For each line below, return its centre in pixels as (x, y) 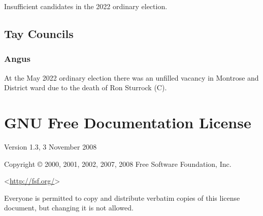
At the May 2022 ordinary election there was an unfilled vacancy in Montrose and (131, 77)
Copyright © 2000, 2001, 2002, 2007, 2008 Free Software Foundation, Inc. (118, 164)
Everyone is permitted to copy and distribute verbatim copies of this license (122, 197)
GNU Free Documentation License (128, 122)
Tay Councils (39, 33)
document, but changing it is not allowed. (69, 208)
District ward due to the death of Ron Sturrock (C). (86, 87)
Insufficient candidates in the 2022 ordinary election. (86, 6)
